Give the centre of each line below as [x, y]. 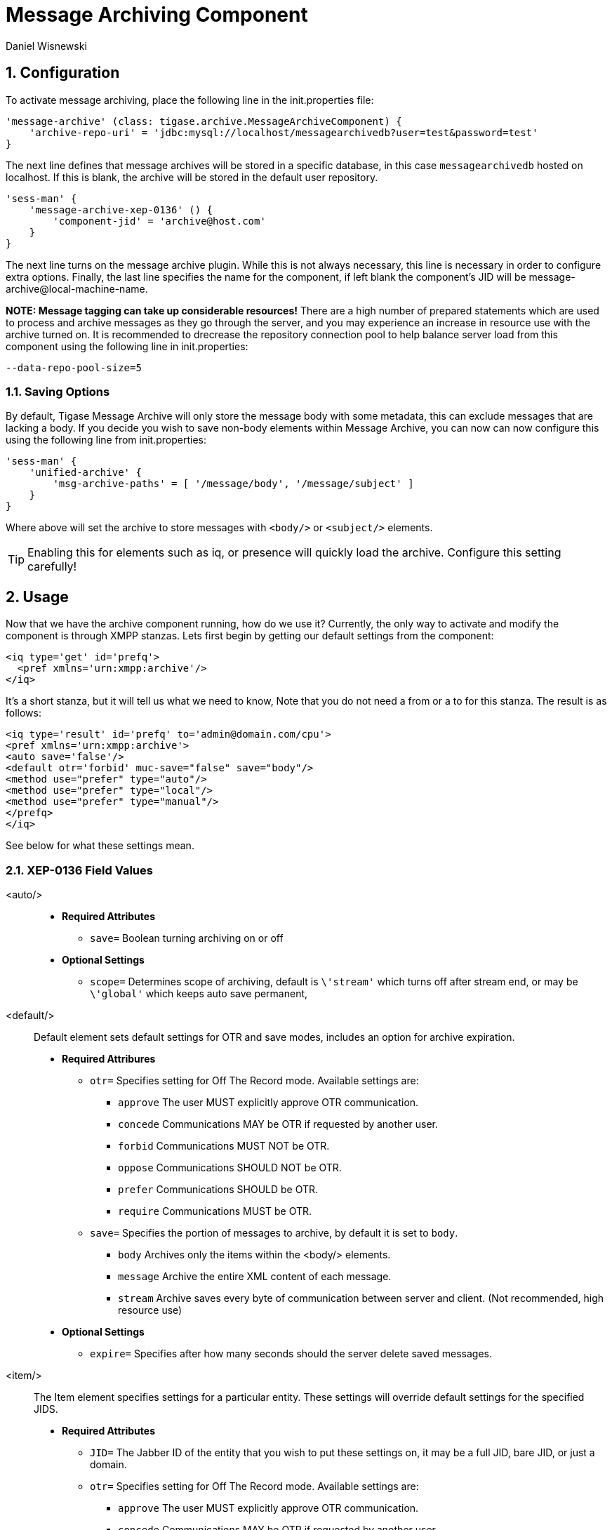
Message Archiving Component [157, 15]
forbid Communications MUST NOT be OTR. [224, 1145]
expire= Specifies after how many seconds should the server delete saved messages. [291, 1353]
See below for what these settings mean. [100, 846]
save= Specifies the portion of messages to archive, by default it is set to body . [274, 1232]
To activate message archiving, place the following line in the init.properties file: [190, 100]
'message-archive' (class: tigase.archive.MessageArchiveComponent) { [204, 121]
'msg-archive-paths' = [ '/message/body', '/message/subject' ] [233, 484]
